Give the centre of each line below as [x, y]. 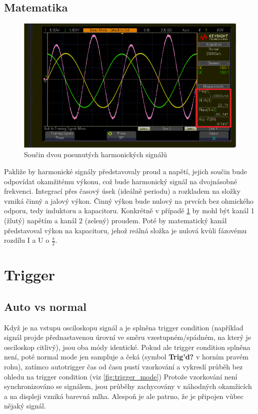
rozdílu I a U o [27, 240]
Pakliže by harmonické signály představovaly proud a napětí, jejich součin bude [125, 171]
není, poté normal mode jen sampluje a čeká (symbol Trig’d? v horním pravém [126, 357]
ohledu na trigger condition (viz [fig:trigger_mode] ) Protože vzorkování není [121, 376]
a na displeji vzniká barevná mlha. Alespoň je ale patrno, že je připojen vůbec [124, 396]
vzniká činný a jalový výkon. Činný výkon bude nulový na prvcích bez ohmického [129, 200]
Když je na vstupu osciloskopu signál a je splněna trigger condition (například [124, 327]
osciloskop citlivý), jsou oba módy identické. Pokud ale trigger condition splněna [127, 347]
